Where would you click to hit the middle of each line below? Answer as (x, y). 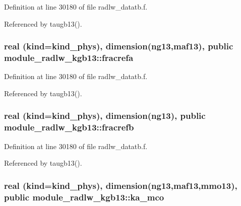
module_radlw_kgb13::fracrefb (69, 127)
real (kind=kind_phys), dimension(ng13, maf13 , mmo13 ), (121, 185)
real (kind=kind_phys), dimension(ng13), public (105, 116)
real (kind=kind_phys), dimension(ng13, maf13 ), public (119, 46)
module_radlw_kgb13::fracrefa (69, 58)
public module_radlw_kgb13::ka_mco (84, 197)
